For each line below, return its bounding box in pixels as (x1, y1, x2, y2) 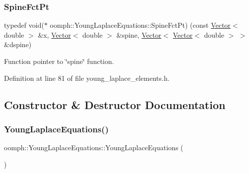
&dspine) (4, 39, 32, 50)
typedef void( (4, 20, 44, 30)
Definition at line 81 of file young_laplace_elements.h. (4, 72, 170, 83)
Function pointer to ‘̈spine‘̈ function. (4, 56, 114, 66)
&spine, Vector (116, 29, 162, 40)
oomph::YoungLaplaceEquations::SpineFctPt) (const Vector (50, 20, 231, 30)
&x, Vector (38, 29, 71, 40)
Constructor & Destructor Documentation (4, 97, 226, 112)
